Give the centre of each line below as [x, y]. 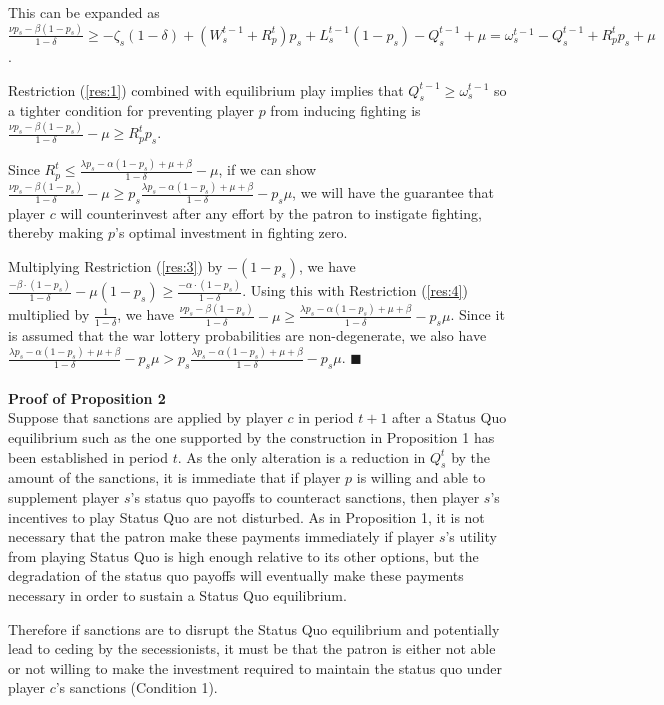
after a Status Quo [449, 417]
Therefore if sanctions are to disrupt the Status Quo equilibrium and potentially [254, 628]
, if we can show [267, 169]
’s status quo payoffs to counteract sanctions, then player [305, 496]
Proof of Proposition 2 [87, 397]
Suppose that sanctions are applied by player [145, 417]
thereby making [56, 232]
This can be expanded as [84, 12]
